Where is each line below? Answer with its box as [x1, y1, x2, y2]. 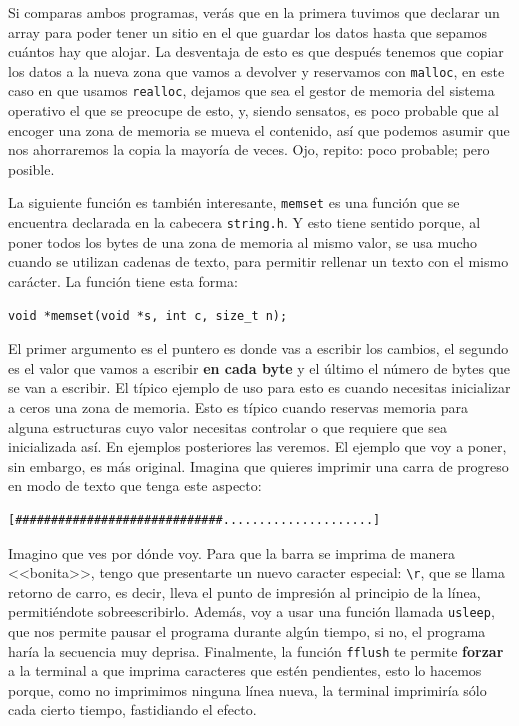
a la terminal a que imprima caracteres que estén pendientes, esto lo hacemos [8, 660, 482, 681]
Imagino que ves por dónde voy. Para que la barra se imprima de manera [8, 542, 456, 563]
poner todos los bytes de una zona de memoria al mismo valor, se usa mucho [8, 231, 478, 252]
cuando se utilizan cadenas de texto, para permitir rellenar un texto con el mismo [8, 251, 509, 272]
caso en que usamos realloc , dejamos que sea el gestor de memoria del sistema [8, 80, 495, 101]
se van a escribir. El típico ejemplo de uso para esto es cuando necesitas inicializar [8, 377, 511, 398]
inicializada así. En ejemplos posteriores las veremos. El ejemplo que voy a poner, [8, 436, 507, 457]
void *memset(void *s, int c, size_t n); [8, 308, 288, 323]
